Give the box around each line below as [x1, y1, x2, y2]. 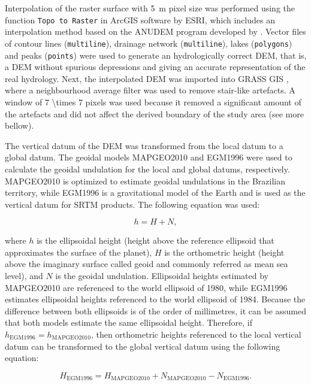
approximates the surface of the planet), [5, 245, 152, 258]
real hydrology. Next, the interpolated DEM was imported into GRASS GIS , [5, 72, 289, 84]
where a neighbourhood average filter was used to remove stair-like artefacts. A [5, 84, 295, 96]
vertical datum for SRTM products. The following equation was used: [5, 198, 260, 210]
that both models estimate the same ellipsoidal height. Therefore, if [5, 316, 252, 329]
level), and [5, 269, 43, 282]
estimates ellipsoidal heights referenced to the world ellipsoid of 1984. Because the [5, 293, 306, 305]
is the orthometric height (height [164, 245, 285, 258]
